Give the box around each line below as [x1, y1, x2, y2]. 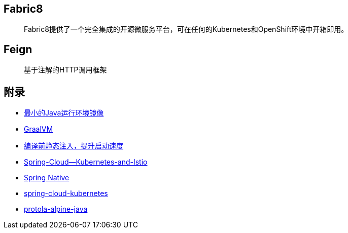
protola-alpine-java [24, 205, 88, 214]
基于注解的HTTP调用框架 [24, 65, 107, 74]
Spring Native [24, 173, 69, 182]
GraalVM [24, 125, 53, 134]
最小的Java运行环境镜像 [24, 108, 104, 118]
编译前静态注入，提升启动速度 [24, 141, 123, 150]
